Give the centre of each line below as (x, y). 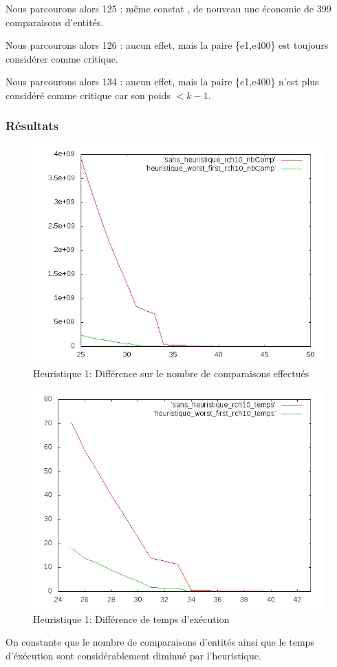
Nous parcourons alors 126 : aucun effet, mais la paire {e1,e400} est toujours (167, 45)
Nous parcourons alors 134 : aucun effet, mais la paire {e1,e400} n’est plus (162, 82)
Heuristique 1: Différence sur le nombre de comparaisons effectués (171, 373)
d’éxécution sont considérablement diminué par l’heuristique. (133, 655)
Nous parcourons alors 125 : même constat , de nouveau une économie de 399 (168, 8)
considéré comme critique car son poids (88, 95)
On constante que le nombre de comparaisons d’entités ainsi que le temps (160, 642)
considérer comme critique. (62, 58)
